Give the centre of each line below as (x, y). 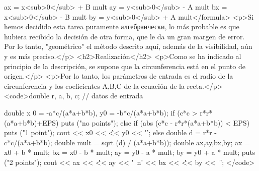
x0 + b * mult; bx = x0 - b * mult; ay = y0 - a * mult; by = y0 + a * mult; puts (130, 152)
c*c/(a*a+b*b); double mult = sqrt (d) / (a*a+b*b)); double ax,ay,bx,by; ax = (127, 142)
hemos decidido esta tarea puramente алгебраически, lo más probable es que (122, 26)
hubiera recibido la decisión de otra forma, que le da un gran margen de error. (124, 36)
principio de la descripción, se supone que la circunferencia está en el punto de (125, 66)
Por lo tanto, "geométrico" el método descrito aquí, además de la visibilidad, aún (128, 46)
